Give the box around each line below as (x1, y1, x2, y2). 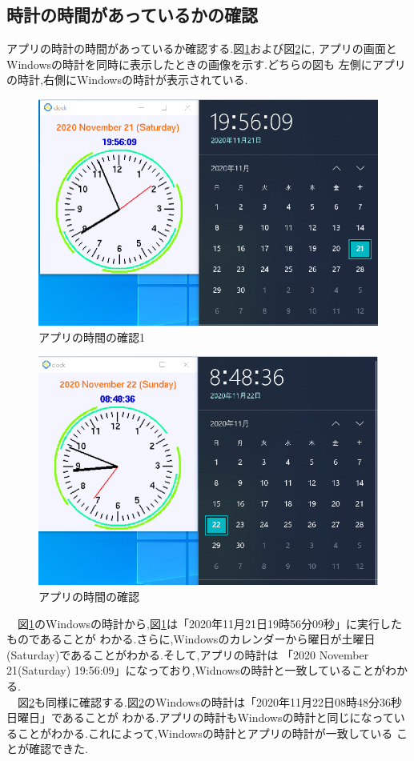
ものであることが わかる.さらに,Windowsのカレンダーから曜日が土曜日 (6, 631, 376, 647)
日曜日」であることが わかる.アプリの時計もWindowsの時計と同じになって (6, 709, 394, 726)
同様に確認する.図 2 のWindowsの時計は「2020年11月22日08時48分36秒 (45, 693, 402, 710)
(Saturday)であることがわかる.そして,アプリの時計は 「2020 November (6, 646, 369, 663)
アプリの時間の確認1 (38, 328, 145, 345)
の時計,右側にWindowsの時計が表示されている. (6, 71, 248, 88)
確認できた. (28, 740, 88, 757)
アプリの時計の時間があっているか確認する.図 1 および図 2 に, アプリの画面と (6, 40, 397, 57)
